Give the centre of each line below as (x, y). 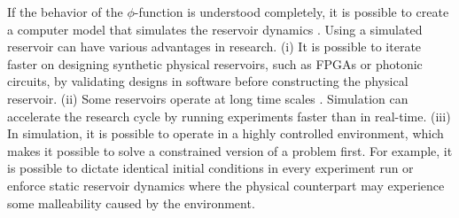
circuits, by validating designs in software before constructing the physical (208, 81)
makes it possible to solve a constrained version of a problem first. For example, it (230, 150)
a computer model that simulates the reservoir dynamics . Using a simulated (215, 29)
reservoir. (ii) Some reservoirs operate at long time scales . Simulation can (208, 98)
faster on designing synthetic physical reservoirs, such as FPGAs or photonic (215, 63)
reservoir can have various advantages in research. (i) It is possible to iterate (214, 47)
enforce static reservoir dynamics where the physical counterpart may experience (226, 185)
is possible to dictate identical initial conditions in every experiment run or (210, 168)
